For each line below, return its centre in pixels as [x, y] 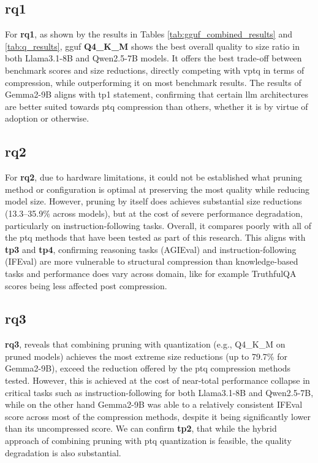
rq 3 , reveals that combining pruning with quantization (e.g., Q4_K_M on [145, 344]
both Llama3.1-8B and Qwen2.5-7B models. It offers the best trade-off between [153, 58]
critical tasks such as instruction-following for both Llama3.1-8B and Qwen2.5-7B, [159, 392]
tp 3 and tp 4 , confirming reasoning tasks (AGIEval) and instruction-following [151, 249]
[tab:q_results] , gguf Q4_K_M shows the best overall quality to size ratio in [152, 46]
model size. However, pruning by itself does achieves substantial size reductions [153, 201]
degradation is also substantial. [63, 452]
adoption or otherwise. [47, 118]
